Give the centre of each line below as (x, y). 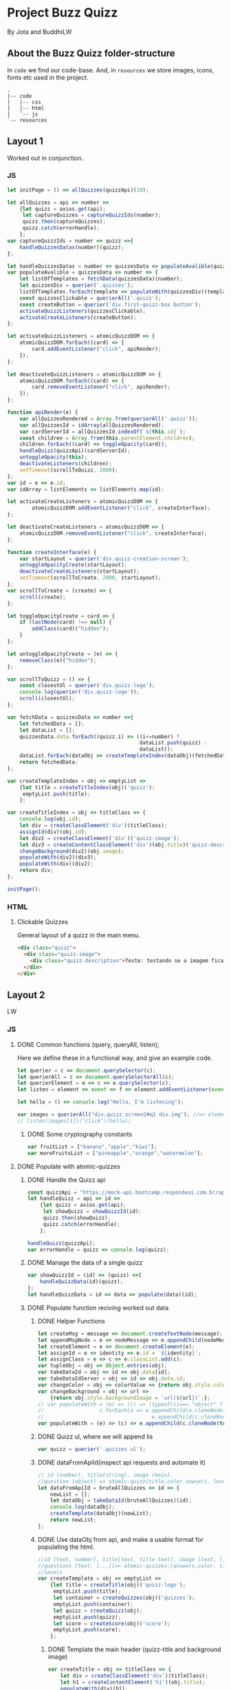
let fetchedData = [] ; (52, 724)
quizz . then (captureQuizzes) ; (64, 222)
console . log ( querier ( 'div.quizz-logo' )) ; (79, 692)
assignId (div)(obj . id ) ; (54, 832)
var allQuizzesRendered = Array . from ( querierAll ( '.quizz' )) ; (109, 418)
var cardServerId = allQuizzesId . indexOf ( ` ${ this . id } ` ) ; (103, 431)
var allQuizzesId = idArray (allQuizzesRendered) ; (92, 425)
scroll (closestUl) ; (47, 699)
